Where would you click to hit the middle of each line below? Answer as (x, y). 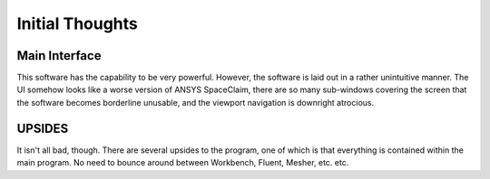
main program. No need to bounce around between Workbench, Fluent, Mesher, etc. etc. (183, 163)
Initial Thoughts (77, 24)
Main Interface (59, 56)
